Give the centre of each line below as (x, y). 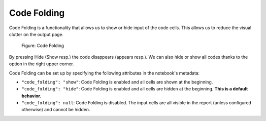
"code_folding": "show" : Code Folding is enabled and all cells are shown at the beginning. (117, 82)
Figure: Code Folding (43, 46)
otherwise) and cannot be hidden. (56, 110)
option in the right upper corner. (41, 64)
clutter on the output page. (36, 34)
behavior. (32, 96)
